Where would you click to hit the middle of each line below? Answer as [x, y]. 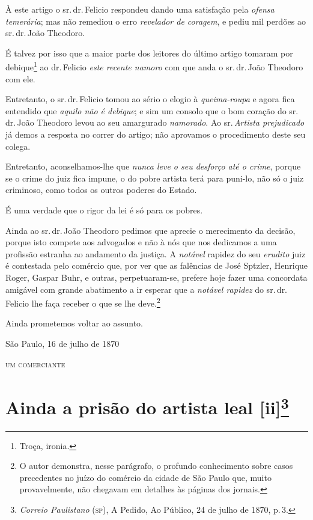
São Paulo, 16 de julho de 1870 [62, 343]
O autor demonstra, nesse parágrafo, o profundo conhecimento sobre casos [156, 466]
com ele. [20, 78]
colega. [18, 146]
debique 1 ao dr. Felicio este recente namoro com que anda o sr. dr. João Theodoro [154, 66]
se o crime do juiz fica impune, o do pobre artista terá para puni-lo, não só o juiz [155, 178]
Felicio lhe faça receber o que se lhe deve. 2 [83, 302]
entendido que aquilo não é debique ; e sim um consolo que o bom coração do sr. [152, 110]
